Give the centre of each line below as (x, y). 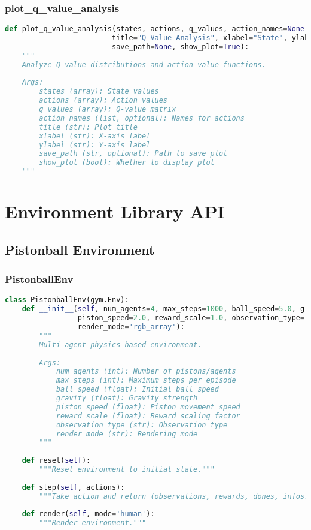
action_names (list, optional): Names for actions (142, 118)
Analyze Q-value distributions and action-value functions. (144, 64)
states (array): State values (99, 91)
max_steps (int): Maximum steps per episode (146, 380)
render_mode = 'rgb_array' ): (131, 327)
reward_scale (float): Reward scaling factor (148, 416)
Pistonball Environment (80, 249)
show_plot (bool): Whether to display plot (127, 163)
